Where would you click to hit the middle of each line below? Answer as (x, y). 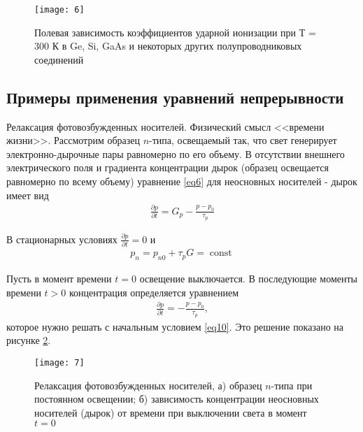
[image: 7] (59, 362)
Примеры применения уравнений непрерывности (175, 97)
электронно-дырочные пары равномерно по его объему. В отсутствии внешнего (176, 153)
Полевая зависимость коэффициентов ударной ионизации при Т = (175, 32)
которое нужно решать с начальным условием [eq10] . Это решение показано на (175, 326)
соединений (59, 59)
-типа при (292, 385)
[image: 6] (59, 10)
